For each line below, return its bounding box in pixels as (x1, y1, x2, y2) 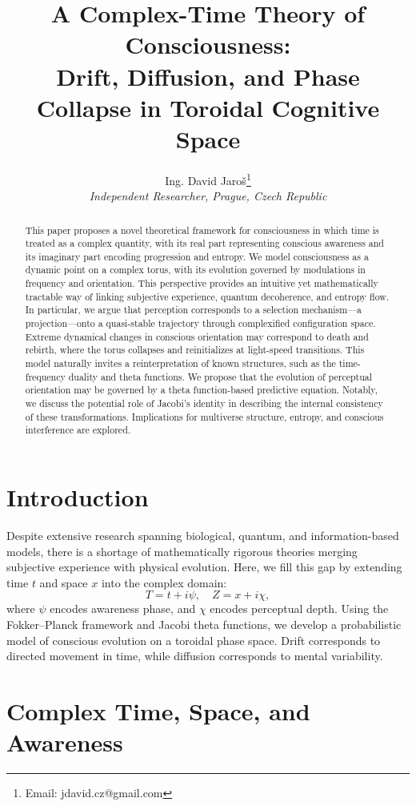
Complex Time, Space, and (6, 694, 310, 727)
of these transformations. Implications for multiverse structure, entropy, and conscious (25, 409, 384, 423)
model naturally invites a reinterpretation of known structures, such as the (25, 357, 336, 370)
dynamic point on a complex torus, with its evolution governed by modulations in (25, 263, 366, 276)
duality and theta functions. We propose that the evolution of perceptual (68, 369, 373, 383)
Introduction (6, 481, 149, 514)
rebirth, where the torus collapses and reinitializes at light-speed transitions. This (25, 343, 365, 357)
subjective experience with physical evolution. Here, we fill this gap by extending (6, 558, 402, 575)
